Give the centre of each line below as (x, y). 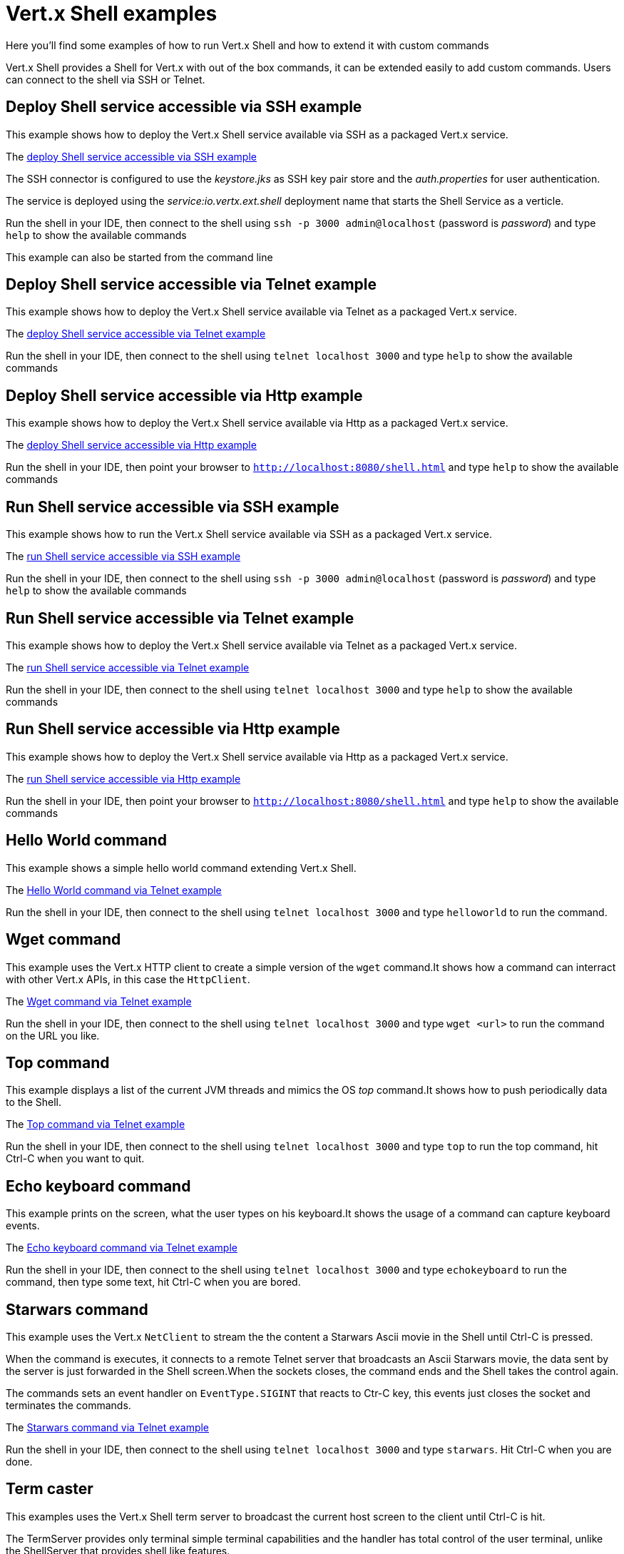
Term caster (50, 1489)
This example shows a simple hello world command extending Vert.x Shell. (181, 868)
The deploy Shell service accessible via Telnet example (136, 334)
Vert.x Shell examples (112, 14)
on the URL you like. (53, 1035)
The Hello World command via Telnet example (114, 890)
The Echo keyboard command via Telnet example (122, 1248)
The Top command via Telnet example (96, 1124)
